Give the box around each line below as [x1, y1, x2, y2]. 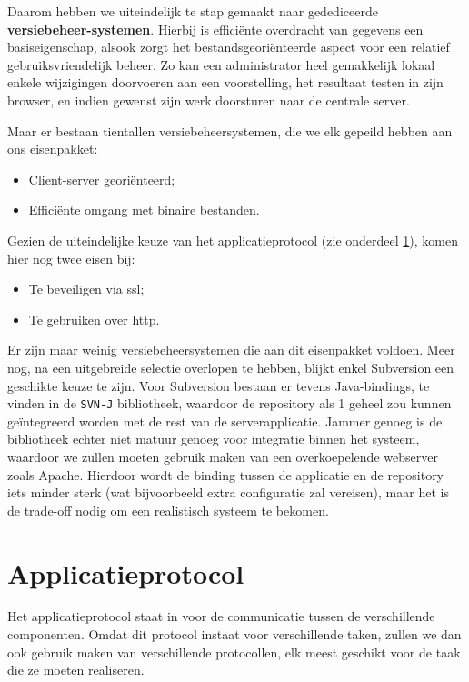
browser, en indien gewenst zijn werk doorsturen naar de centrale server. [7, 90, 410, 109]
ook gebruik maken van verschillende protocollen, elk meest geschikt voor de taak [7, 642, 461, 661]
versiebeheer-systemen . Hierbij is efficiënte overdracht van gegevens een [7, 19, 424, 38]
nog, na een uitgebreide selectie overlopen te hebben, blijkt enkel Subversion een [7, 357, 454, 376]
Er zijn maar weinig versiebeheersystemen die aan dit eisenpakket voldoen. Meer [7, 340, 455, 359]
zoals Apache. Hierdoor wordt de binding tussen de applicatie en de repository [7, 465, 444, 484]
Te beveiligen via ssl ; [28, 279, 145, 298]
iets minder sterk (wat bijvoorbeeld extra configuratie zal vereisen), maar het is [7, 483, 449, 502]
